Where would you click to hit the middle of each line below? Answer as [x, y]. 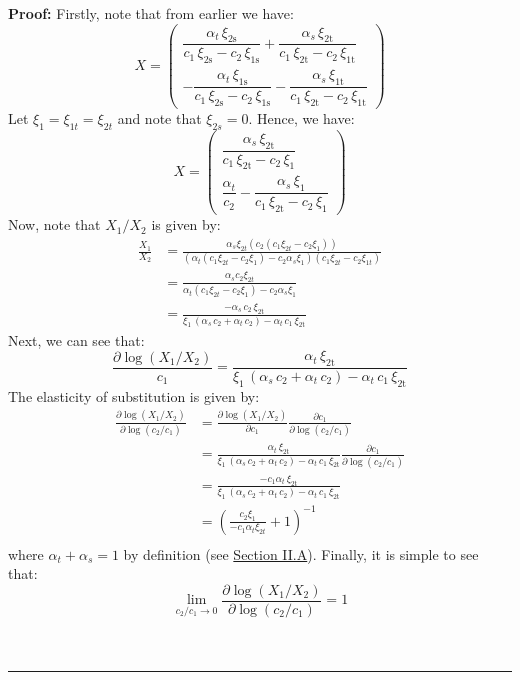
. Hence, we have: [301, 117]
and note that [159, 117]
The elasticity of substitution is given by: [134, 395]
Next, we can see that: [76, 339]
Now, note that [54, 224]
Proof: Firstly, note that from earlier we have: [151, 13]
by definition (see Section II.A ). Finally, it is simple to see [301, 553]
